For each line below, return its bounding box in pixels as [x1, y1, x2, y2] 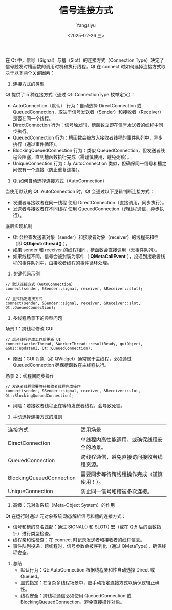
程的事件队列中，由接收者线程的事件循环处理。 [12, 260, 112, 266]
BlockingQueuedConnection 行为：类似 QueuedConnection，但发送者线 [12, 147, 165, 153]
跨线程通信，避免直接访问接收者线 [80, 453, 163, 460]
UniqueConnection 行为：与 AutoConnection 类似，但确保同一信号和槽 [12, 160, 162, 166]
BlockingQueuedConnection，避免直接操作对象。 [20, 599, 125, 605]
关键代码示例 [12, 270, 40, 277]
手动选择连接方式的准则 [12, 414, 62, 420]
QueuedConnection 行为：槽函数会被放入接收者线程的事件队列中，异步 [12, 134, 163, 141]
